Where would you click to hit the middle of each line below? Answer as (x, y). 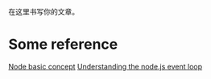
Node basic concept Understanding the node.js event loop (105, 66)
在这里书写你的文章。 (43, 12)
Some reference (63, 44)
